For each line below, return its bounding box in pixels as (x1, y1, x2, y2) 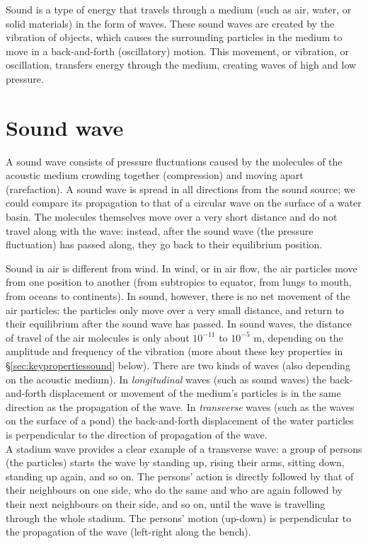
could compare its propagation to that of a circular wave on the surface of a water (6, 195, 362, 210)
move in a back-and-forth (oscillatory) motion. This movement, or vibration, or (6, 43, 349, 58)
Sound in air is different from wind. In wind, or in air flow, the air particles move (6, 260, 357, 275)
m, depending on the (253, 330, 343, 345)
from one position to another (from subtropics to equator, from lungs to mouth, (6, 274, 352, 289)
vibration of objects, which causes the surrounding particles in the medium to (6, 30, 343, 45)
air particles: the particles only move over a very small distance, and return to (6, 302, 345, 317)
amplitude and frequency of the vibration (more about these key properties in (6, 344, 343, 359)
